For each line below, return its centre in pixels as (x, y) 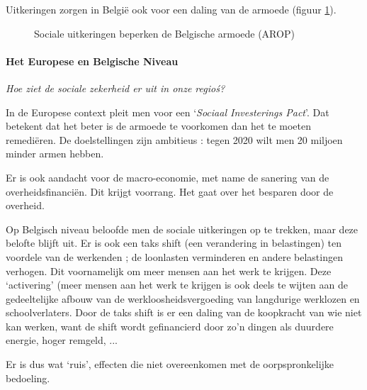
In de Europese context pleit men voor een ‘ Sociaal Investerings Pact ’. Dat (168, 112)
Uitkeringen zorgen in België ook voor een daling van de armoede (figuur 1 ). (171, 9)
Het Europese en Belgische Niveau (92, 61)
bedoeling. (28, 378)
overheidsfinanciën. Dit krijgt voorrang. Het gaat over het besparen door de (170, 191)
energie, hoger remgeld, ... (62, 340)
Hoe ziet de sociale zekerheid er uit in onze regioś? (115, 88)
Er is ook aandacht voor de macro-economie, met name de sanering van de (168, 177)
